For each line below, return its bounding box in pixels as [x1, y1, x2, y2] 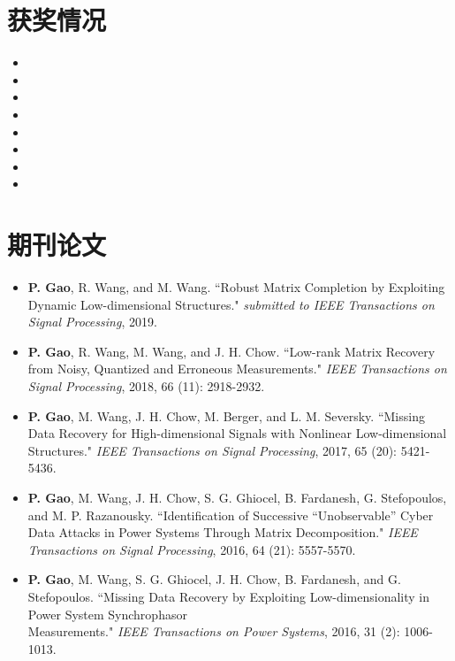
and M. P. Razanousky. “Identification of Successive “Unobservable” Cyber [27, 505, 434, 524]
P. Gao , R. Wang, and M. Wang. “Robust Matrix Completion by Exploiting [27, 278, 445, 296]
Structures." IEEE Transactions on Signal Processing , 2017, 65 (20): [27, 441, 398, 459]
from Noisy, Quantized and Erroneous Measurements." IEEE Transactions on [27, 359, 447, 378]
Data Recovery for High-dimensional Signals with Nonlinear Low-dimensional [27, 424, 447, 442]
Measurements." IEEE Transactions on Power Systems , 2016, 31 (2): [27, 622, 400, 641]
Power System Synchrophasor [27, 604, 187, 623]
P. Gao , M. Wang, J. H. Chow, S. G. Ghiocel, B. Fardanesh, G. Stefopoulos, [27, 488, 447, 506]
